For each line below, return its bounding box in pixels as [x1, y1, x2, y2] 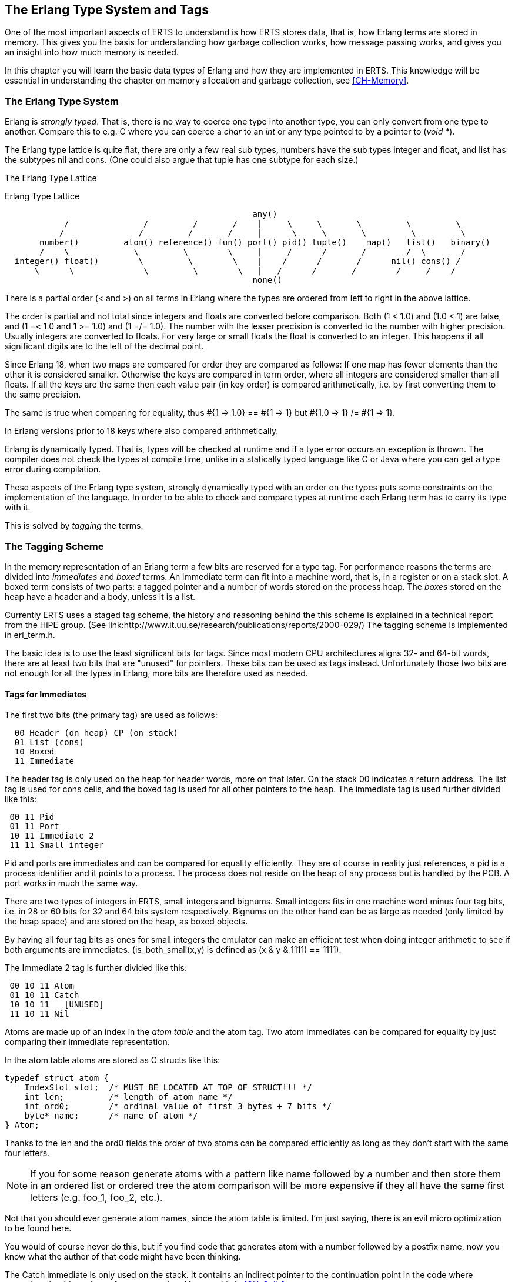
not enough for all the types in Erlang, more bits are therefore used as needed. [5, 667, 308, 678]
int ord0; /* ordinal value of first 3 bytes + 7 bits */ [24, 1101, 332, 1111]
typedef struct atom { [5, 1073, 109, 1083]
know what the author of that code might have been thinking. [5, 1251, 241, 1262]
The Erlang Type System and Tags [5, 2, 209, 17]
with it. [5, 502, 31, 513]
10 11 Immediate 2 [9, 831, 94, 841]
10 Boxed [14, 747, 55, 757]
